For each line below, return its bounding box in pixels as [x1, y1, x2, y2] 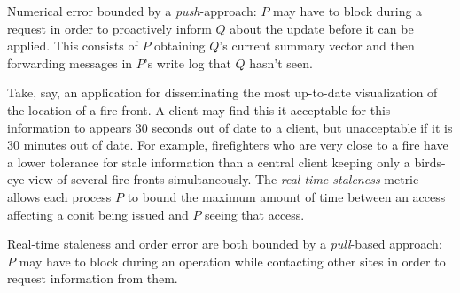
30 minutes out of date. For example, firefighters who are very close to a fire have [7, 135, 448, 154]
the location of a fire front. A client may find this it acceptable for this [7, 100, 391, 119]
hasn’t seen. [249, 53, 313, 72]
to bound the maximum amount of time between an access [127, 187, 446, 205]
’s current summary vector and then [219, 36, 415, 55]
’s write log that [144, 53, 231, 72]
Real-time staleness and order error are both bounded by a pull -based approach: [7, 235, 442, 253]
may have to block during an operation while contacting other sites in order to [19, 251, 446, 270]
